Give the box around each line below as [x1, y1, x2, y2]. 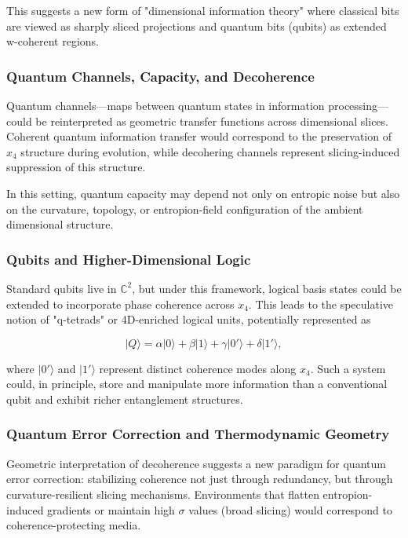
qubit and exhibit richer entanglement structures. [6, 390, 243, 407]
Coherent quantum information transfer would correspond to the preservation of [6, 128, 392, 145]
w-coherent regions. [6, 33, 99, 49]
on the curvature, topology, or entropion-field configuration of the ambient [6, 200, 363, 217]
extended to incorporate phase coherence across [6, 295, 235, 312]
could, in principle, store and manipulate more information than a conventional [6, 375, 388, 392]
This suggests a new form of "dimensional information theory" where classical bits [6, 2, 399, 18]
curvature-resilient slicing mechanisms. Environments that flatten [6, 485, 319, 502]
